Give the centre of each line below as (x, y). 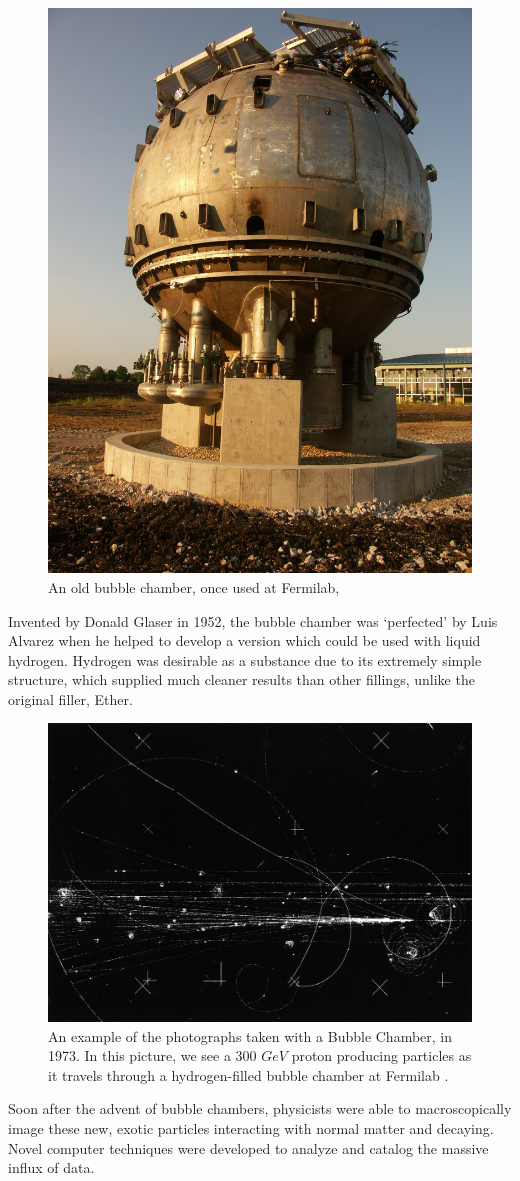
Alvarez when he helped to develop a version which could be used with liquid (244, 640)
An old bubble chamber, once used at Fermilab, (194, 586)
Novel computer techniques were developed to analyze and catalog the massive (248, 1147)
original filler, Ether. (70, 698)
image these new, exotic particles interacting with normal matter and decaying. (251, 1127)
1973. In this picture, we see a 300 (152, 1055)
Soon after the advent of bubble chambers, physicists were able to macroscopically (260, 1108)
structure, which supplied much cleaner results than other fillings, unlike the (241, 679)
